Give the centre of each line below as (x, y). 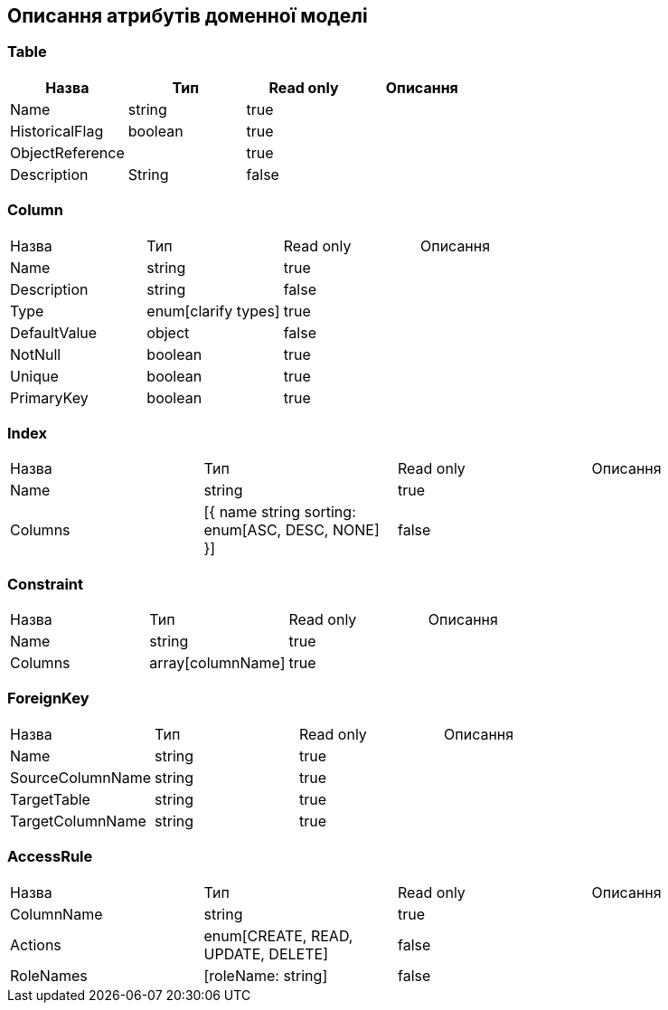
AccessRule (50, 857)
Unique (34, 376)
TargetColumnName (78, 821)
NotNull (36, 354)
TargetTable (50, 799)
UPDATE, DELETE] (266, 953)
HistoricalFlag (57, 131)
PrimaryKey (49, 397)
